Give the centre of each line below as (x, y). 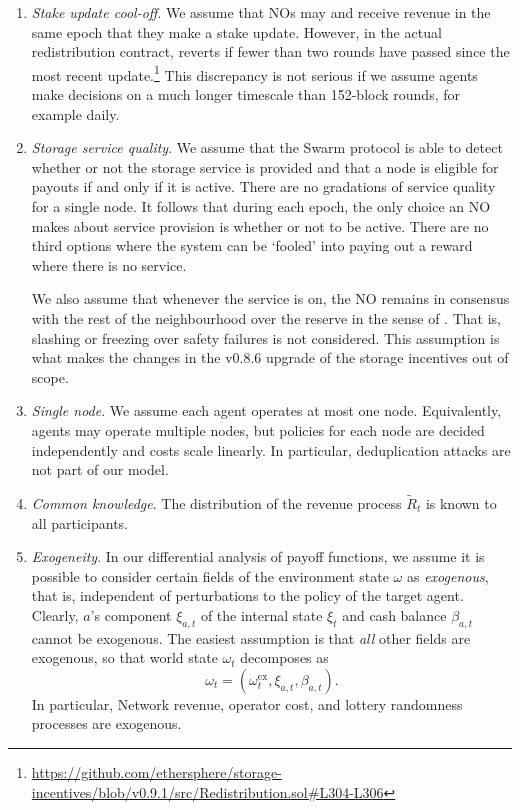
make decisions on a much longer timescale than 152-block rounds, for (245, 94)
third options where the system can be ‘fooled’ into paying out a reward (252, 245)
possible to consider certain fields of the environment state (210, 575)
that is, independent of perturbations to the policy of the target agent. (247, 595)
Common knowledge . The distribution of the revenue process (216, 502)
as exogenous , (447, 575)
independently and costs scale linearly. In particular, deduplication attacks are (271, 449)
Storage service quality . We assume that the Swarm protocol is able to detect (267, 147)
